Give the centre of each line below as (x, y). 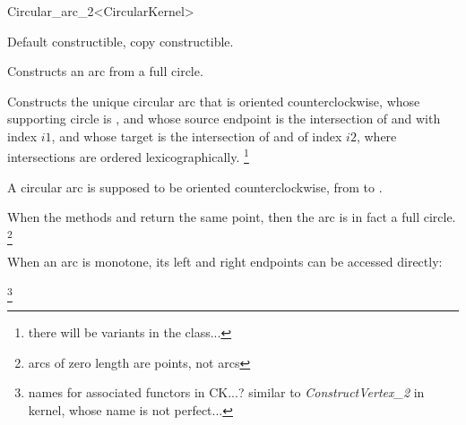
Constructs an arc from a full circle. (105, 71)
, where (376, 136)
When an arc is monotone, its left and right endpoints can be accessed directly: (225, 262)
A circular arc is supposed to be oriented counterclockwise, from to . (195, 187)
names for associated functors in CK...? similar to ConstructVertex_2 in (226, 392)
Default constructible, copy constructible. (121, 41)
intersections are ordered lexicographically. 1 (128, 156)
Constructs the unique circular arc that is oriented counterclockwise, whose (214, 101)
